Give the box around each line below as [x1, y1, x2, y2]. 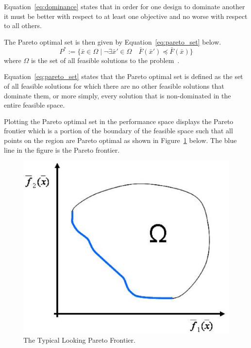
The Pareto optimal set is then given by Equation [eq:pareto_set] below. [4, 36, 221, 47]
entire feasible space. [4, 100, 65, 110]
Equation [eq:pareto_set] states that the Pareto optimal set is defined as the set [4, 71, 243, 81]
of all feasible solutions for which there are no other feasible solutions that [4, 81, 224, 91]
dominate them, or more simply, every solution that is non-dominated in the [4, 90, 231, 100]
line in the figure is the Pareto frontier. [4, 144, 120, 155]
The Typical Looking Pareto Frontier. [23, 335, 135, 345]
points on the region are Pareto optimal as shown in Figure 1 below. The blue [4, 135, 237, 145]
